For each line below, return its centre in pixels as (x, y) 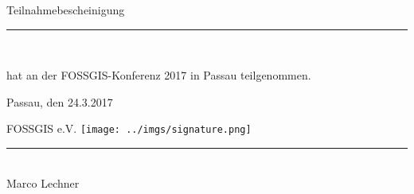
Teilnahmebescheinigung (66, 10)
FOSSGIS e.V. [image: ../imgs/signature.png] (129, 128)
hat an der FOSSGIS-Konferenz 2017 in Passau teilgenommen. (159, 75)
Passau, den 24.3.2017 (60, 101)
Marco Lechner (43, 182)
